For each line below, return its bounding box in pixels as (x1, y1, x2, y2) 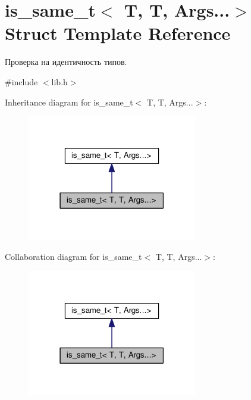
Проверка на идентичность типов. (5, 55, 127, 68)
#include (5, 75, 38, 88)
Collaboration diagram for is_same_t (5, 250, 142, 263)
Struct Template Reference (5, 21, 231, 45)
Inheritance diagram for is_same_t (5, 95, 133, 108)
